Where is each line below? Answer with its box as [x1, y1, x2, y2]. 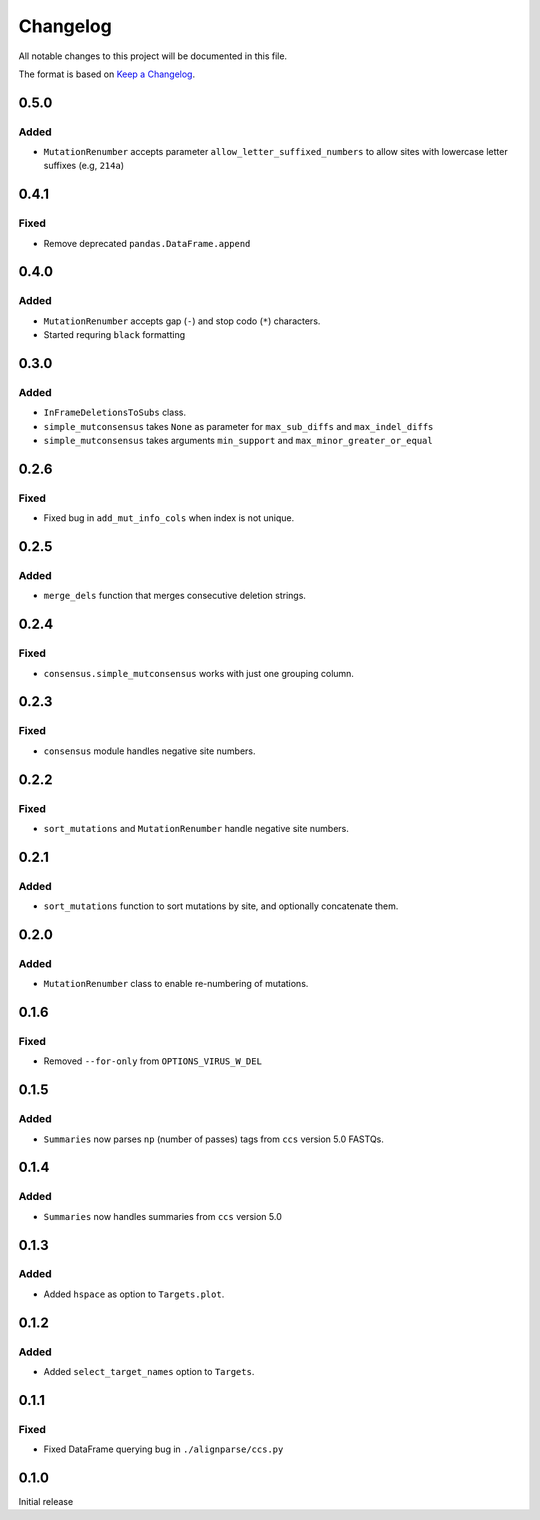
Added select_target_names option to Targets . [43, 1366, 255, 1377]
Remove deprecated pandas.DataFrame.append [43, 237, 251, 249]
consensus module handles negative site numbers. [43, 745, 256, 757]
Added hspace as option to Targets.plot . [43, 1288, 225, 1300]
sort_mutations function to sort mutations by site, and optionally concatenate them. [43, 900, 399, 912]
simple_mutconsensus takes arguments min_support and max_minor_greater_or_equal [43, 435, 434, 447]
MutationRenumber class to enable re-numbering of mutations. [43, 978, 309, 990]
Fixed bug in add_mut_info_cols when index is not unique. [43, 512, 295, 524]
